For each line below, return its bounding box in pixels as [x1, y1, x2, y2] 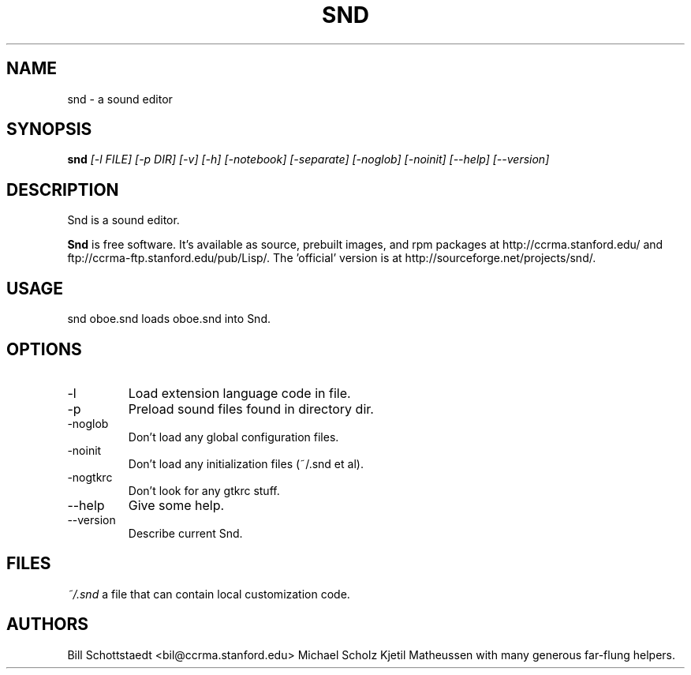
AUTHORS [6, 614, 89, 635]
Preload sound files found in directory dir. [128, 400, 374, 417]
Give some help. [128, 497, 225, 513]
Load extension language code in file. [128, 384, 351, 401]
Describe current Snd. [128, 526, 243, 540]
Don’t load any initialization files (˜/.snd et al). [128, 456, 364, 471]
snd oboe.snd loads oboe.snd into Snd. [67, 312, 271, 326]
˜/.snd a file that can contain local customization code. [67, 587, 350, 601]
